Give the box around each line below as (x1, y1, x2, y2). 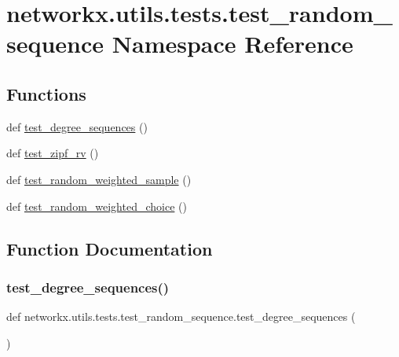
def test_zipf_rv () (6, 145, 99, 161)
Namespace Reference (112, 28, 353, 60)
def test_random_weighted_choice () (6, 197, 187, 214)
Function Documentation (6, 236, 213, 260)
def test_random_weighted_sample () (6, 171, 192, 187)
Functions (6, 81, 86, 105)
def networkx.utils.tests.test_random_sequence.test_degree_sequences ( (6, 308, 356, 325)
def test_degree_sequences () (6, 118, 148, 134)
